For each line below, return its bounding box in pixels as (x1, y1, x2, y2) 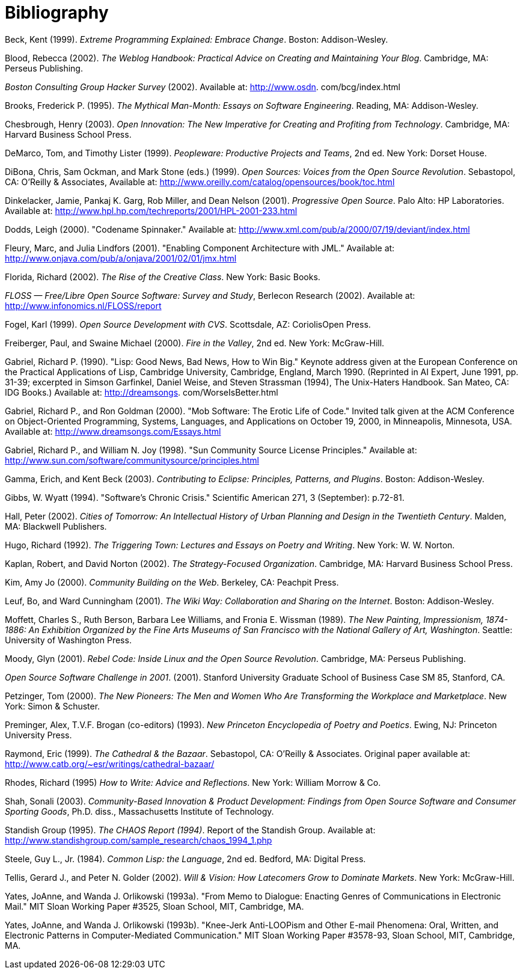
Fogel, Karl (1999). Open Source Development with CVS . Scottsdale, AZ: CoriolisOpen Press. (5, 319, 371, 329)
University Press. (5, 729, 72, 740)
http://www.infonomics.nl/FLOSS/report (5, 300, 162, 311)
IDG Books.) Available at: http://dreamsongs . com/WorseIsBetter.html (5, 387, 278, 397)
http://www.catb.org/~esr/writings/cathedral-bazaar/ (5, 758, 215, 769)
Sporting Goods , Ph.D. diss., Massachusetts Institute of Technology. (5, 806, 274, 816)
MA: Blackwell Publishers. (5, 521, 107, 531)
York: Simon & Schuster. (5, 700, 100, 711)
